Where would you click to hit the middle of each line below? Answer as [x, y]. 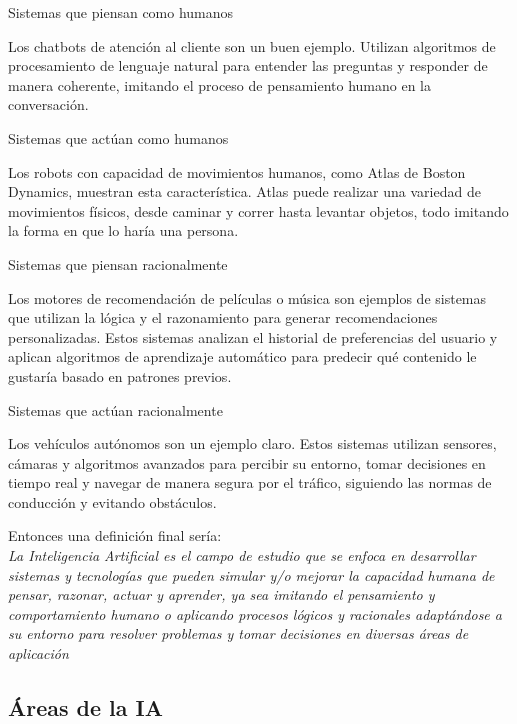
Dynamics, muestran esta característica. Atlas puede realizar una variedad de [244, 191]
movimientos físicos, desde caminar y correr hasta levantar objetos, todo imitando [258, 210]
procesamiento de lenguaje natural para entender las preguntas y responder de [248, 65]
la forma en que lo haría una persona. [123, 230]
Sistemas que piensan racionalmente [118, 263]
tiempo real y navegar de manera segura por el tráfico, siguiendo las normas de [250, 482]
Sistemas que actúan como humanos [118, 137]
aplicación [38, 653]
